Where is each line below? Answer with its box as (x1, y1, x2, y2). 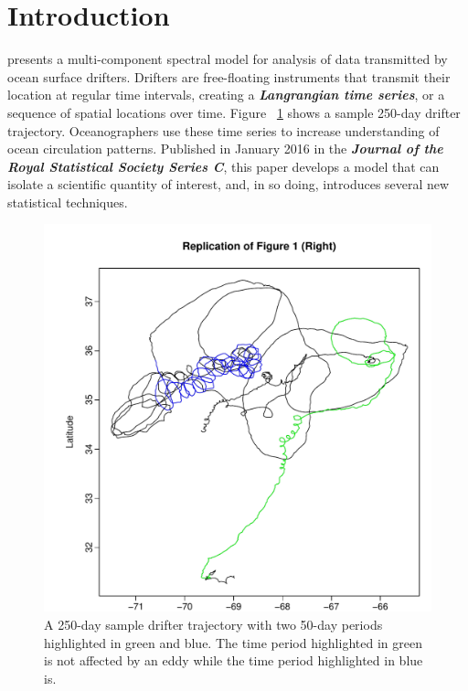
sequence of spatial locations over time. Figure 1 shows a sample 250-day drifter (7, 102, 461, 122)
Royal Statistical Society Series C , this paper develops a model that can (7, 156, 440, 175)
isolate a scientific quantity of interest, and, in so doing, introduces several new (7, 175, 450, 194)
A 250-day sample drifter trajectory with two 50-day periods (44, 615, 383, 634)
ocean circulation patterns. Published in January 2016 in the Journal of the (7, 139, 443, 158)
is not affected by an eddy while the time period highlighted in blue (44, 651, 423, 670)
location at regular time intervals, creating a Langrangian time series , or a (7, 85, 445, 104)
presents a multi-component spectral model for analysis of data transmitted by (7, 49, 448, 69)
